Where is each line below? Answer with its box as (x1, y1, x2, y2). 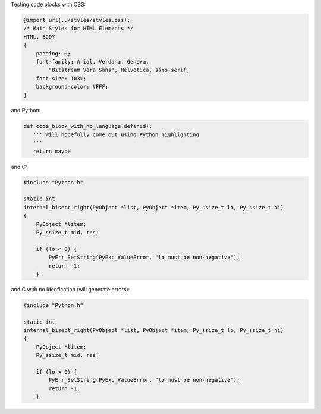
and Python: (11, 107, 41, 114)
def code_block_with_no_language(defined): (23, 123, 153, 130)
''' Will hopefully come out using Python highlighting (33, 131, 199, 138)
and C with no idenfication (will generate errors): (11, 286, 130, 293)
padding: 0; (36, 50, 71, 57)
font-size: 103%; (36, 75, 87, 81)
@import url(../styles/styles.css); (23, 17, 131, 23)
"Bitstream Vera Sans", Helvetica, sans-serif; (48, 67, 190, 74)
